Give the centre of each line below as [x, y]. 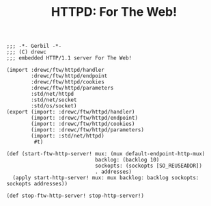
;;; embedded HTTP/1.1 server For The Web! [69, 58]
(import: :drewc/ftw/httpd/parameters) [88, 130]
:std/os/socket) [54, 106]
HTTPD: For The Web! [114, 12]
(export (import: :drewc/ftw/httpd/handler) [71, 112]
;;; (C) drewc [27, 52]
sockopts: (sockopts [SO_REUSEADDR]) [149, 166]
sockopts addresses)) [37, 184]
